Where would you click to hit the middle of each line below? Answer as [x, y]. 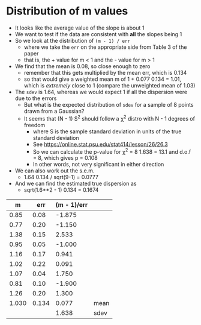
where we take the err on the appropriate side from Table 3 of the [105, 47]
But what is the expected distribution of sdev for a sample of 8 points [109, 104]
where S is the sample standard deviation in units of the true [107, 131]
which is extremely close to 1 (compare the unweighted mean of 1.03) [109, 85]
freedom [34, 125]
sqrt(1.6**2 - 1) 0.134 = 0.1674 [61, 190]
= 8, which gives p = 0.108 [65, 158]
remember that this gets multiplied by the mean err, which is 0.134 [105, 72]
